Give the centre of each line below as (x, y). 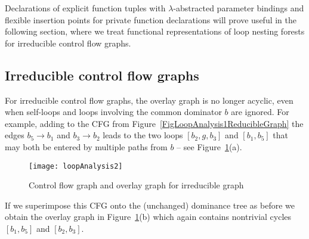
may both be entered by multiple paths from (86, 146)
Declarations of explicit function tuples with (85, 8)
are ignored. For (260, 112)
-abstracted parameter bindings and (239, 8)
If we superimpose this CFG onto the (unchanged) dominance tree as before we (150, 205)
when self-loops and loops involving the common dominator (113, 112)
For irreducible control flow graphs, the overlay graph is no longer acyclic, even (149, 100)
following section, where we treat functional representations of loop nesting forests (155, 31)
